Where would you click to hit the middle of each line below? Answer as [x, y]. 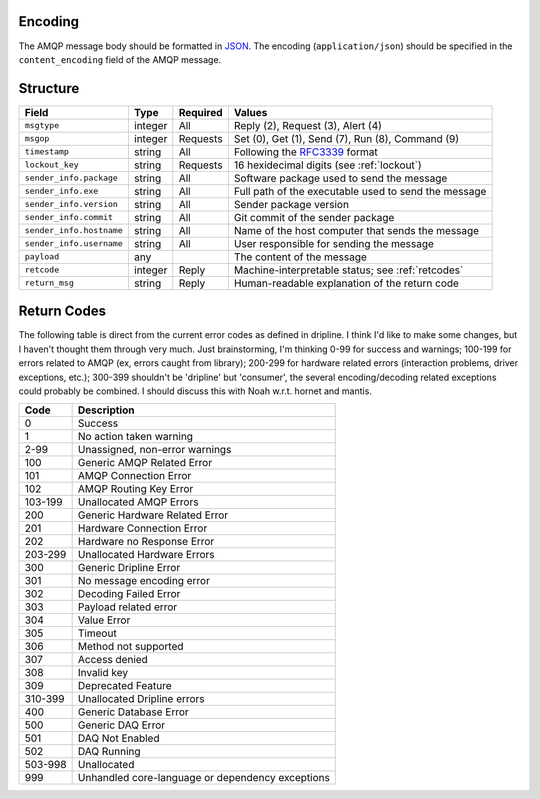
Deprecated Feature [124, 686]
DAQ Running [109, 752]
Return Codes [62, 311]
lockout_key [51, 165]
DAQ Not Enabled [118, 738]
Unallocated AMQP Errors [138, 502]
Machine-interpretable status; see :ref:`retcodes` [348, 270]
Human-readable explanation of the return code [346, 283]
